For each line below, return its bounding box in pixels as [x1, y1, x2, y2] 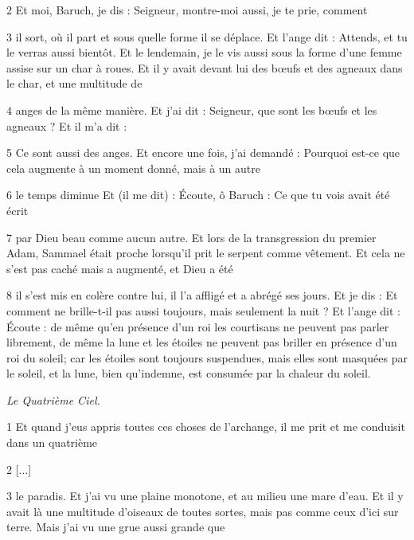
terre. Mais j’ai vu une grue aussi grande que [6, 518, 225, 535]
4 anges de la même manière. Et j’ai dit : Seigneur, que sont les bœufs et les [6, 101, 377, 118]
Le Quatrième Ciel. [6, 391, 100, 408]
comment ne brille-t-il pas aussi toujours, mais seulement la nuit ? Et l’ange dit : [6, 302, 400, 319]
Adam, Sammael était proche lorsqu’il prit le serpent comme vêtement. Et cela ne [6, 245, 405, 261]
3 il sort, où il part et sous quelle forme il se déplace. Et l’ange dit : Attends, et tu [6, 28, 408, 45]
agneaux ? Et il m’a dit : [6, 117, 127, 134]
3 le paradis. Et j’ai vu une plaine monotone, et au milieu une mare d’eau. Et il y [6, 487, 404, 504]
